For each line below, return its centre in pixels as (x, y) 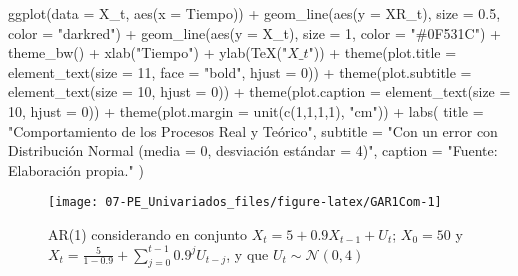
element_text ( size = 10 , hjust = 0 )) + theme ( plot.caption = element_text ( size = (259, 91)
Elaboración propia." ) (76, 169)
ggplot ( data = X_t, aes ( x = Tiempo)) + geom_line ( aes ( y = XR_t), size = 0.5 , (254, 13)
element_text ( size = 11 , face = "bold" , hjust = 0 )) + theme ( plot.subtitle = (240, 71)
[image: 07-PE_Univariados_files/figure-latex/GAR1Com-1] (245, 202)
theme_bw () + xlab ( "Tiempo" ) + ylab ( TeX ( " (148, 52)
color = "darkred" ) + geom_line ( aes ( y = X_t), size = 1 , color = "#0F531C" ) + (254, 32)
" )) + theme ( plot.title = (382, 52)
